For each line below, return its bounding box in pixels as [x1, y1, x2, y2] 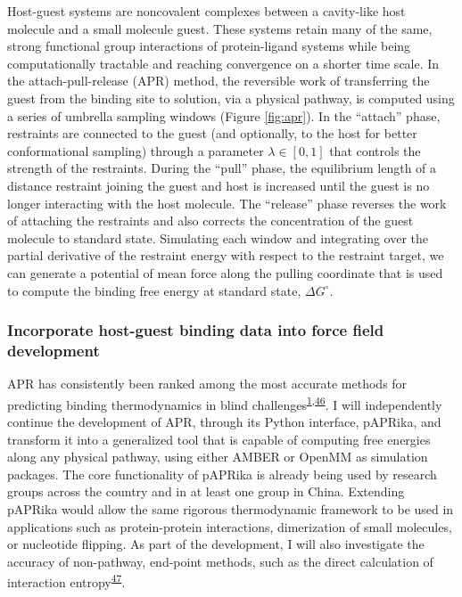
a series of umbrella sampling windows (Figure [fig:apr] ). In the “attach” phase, [7, 106, 441, 125]
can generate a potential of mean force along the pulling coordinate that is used [7, 263, 443, 282]
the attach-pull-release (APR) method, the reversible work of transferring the [7, 71, 430, 90]
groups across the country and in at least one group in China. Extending [7, 482, 405, 501]
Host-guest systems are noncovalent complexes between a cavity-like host [7, 2, 406, 20]
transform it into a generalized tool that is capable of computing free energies [7, 429, 431, 448]
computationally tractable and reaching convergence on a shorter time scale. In [7, 53, 440, 72]
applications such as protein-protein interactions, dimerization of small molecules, [7, 517, 452, 536]
